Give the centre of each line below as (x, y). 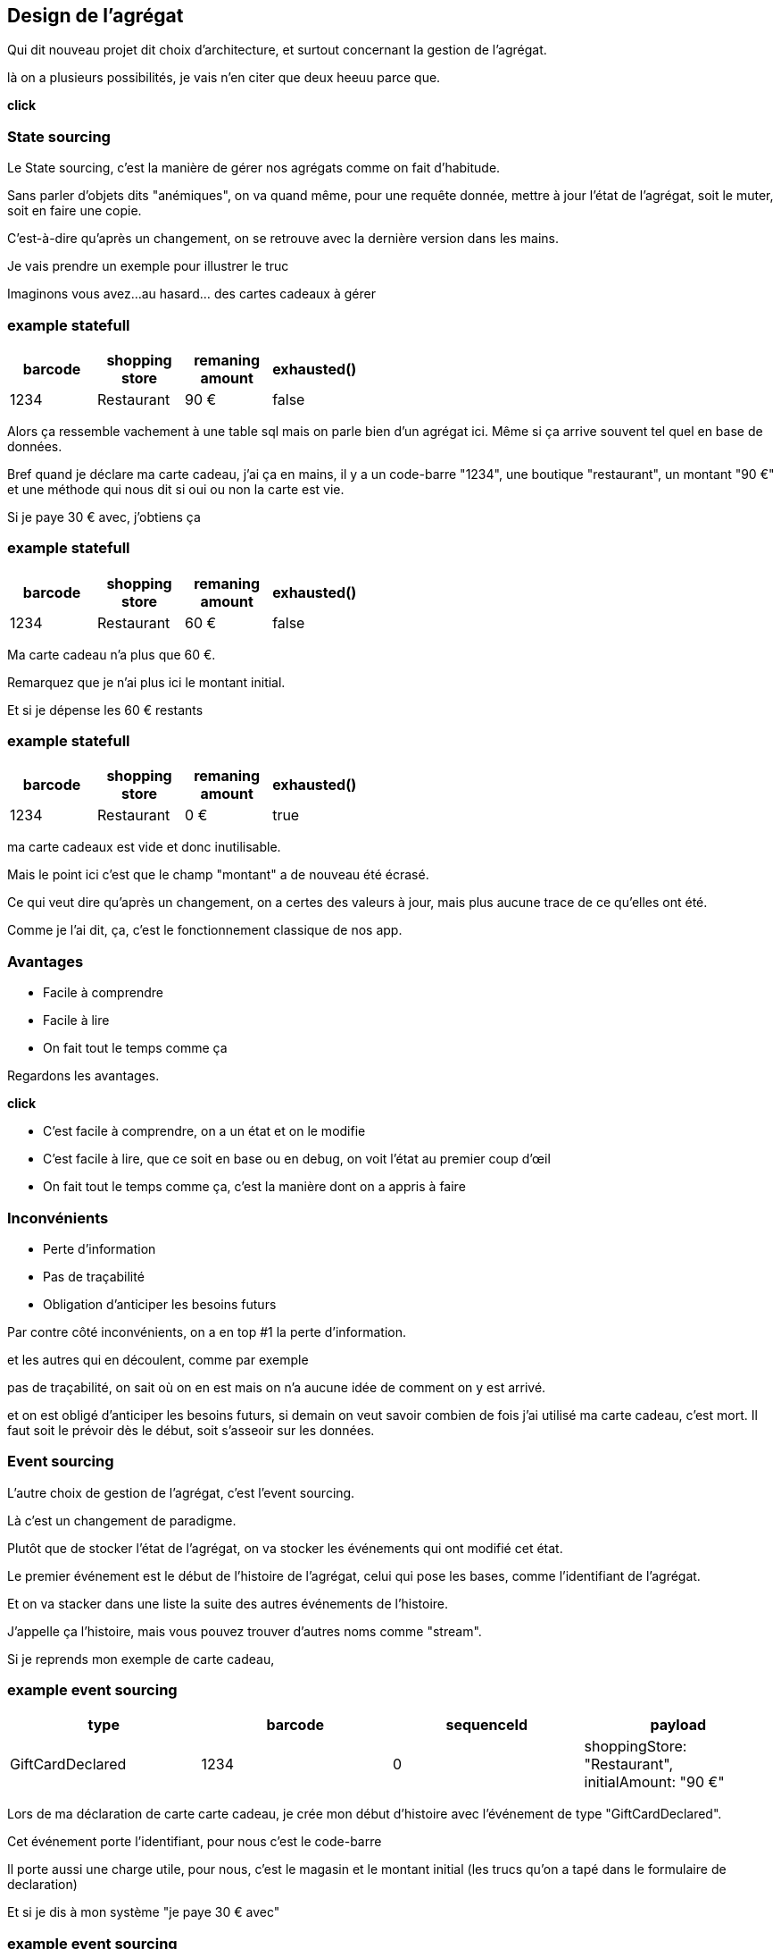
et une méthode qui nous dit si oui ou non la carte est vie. (176, 489)
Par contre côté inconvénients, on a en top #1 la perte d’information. (207, 1332)
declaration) (42, 1885)
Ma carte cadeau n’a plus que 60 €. (112, 654)
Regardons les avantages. (83, 1076)
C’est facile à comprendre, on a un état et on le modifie (204, 1131)
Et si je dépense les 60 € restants (105, 710)
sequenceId (487, 1725)
